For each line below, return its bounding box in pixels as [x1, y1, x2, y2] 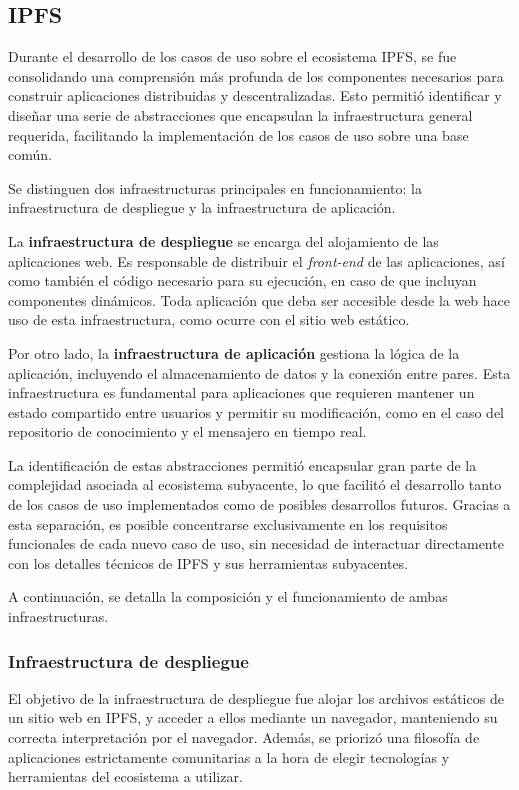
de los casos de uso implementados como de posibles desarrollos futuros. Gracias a [8, 494, 511, 515]
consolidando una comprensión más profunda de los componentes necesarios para [8, 65, 504, 86]
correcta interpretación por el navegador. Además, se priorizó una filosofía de [8, 727, 480, 748]
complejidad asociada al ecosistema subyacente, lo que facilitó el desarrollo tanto [8, 474, 502, 495]
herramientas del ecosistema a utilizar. [8, 766, 243, 787]
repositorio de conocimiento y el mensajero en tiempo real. [8, 421, 367, 442]
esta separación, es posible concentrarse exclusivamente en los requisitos [8, 513, 448, 534]
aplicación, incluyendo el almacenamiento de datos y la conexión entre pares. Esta [8, 362, 511, 383]
